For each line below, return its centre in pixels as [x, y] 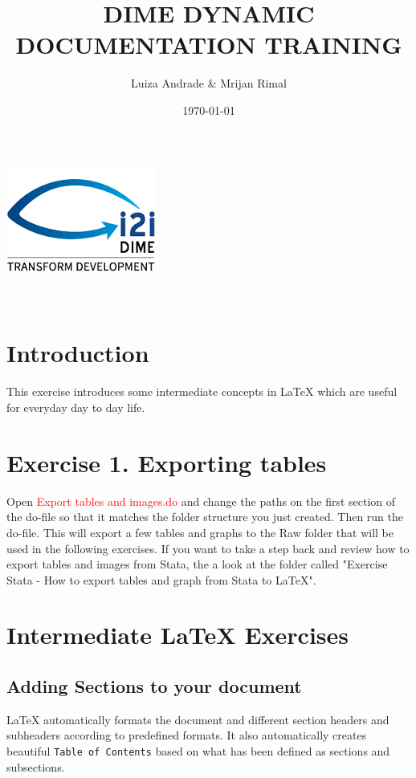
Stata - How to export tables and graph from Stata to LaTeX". [161, 579]
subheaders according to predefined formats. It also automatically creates [187, 735]
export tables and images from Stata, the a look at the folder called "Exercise [197, 564]
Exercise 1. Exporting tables [167, 462]
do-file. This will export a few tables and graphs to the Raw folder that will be [200, 532]
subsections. [36, 766]
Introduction [78, 353]
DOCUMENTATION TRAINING [209, 45]
